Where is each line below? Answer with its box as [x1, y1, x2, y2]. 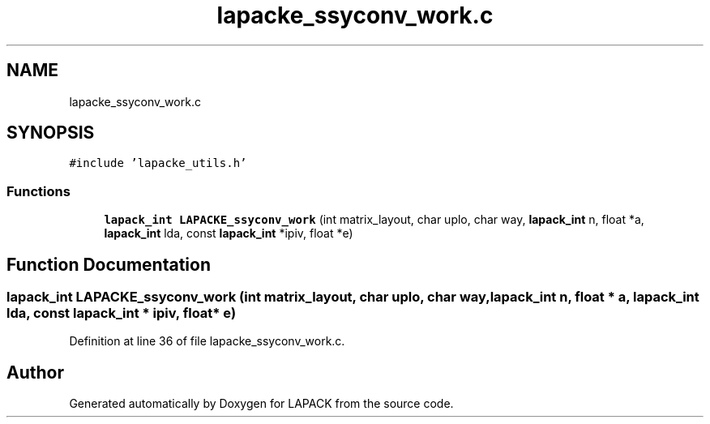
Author [6, 362, 64, 383]
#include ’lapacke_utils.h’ [69, 156, 247, 170]
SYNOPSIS [6, 122, 95, 143]
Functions [6, 182, 71, 199]
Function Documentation [6, 254, 211, 275]
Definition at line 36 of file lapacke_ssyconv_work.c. [69, 334, 345, 349]
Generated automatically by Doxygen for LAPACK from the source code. [69, 396, 454, 411]
